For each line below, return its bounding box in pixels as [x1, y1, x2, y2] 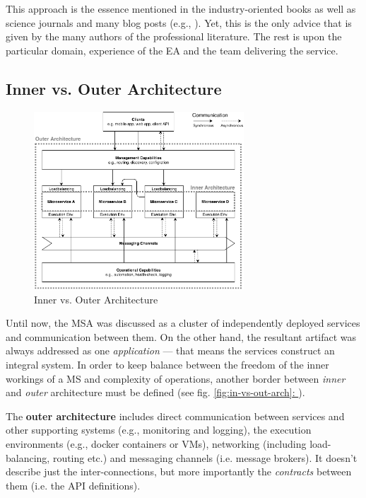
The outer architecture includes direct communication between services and [6, 408, 345, 423]
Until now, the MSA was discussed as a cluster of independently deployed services [6, 315, 360, 330]
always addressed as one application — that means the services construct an [6, 343, 335, 358]
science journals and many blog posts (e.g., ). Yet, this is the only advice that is [6, 15, 352, 30]
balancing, [6, 450, 50, 465]
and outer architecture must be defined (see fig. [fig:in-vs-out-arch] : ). [6, 385, 305, 400]
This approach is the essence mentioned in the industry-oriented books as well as [6, 1, 356, 16]
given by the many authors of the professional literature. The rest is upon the [6, 29, 342, 44]
